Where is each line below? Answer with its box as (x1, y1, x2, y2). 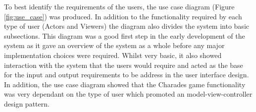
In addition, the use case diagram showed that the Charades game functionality (4, 79, 246, 89)
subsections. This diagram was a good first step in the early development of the (4, 30, 245, 41)
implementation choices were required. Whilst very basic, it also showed (4, 50, 222, 60)
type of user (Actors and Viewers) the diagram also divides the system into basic (4, 21, 249, 31)
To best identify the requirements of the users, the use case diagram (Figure (4, 1, 235, 11)
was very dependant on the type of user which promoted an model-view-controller (4, 89, 253, 99)
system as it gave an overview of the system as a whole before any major (4, 40, 225, 51)
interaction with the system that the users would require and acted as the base (4, 59, 243, 70)
